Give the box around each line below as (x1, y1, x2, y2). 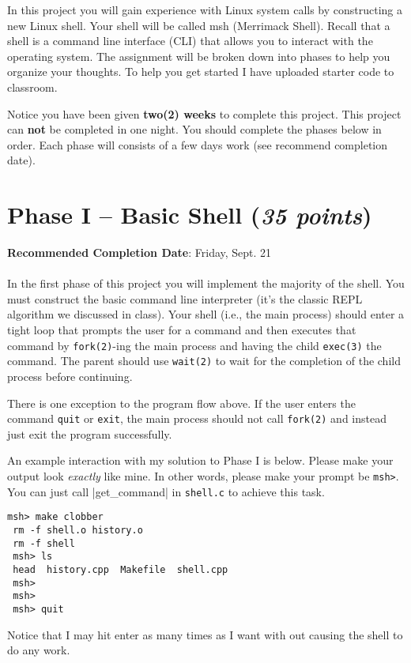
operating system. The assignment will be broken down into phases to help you (7, 47, 390, 64)
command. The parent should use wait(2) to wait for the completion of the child (7, 352, 401, 369)
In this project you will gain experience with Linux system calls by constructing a (7, 2, 403, 17)
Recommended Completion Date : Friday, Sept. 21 (7, 244, 272, 261)
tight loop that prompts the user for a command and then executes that (7, 322, 356, 338)
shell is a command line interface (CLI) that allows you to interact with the (7, 32, 373, 49)
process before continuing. (7, 367, 133, 384)
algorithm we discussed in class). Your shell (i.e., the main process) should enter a (7, 306, 405, 322)
